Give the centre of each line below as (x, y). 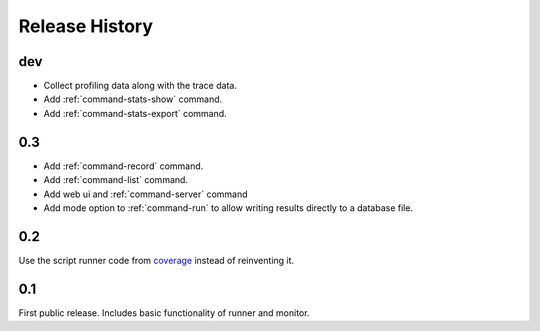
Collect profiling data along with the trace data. (140, 86)
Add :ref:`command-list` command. (116, 180)
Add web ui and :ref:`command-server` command (146, 194)
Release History (86, 26)
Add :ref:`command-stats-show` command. (133, 99)
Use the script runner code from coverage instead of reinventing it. (156, 260)
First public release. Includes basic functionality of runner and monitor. (164, 312)
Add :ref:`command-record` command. (123, 166)
